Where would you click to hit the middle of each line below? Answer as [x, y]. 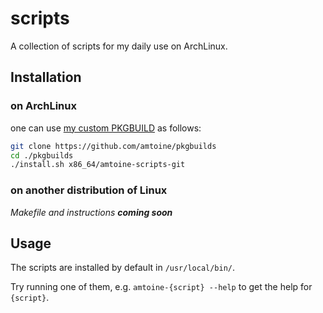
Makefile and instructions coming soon [91, 212]
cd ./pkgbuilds [42, 155]
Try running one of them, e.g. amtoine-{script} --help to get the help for [161, 287]
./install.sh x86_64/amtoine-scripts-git [98, 165]
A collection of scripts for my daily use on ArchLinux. [119, 46]
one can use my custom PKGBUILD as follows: [106, 128]
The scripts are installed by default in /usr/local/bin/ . [123, 268]
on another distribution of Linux [89, 190]
